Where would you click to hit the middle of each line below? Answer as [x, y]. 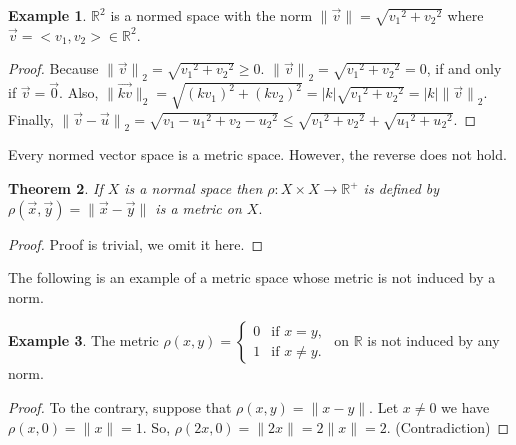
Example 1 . [47, 15]
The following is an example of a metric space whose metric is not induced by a [252, 277]
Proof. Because [53, 68]
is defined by [401, 188]
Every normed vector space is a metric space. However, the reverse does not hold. [257, 154]
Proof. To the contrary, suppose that [120, 406]
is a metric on [198, 207]
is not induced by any [433, 340]
